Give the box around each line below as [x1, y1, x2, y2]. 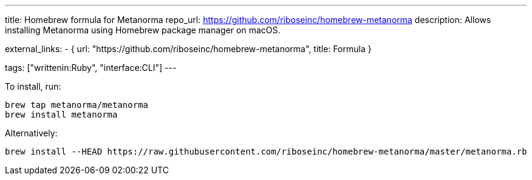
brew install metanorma [5, 110, 118, 119]
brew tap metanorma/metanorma [5, 100, 149, 110]
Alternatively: [5, 128, 58, 138]
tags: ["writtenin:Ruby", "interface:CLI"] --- [5, 62, 177, 73]
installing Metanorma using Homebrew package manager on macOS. [5, 25, 281, 35]
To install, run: [5, 81, 61, 92]
